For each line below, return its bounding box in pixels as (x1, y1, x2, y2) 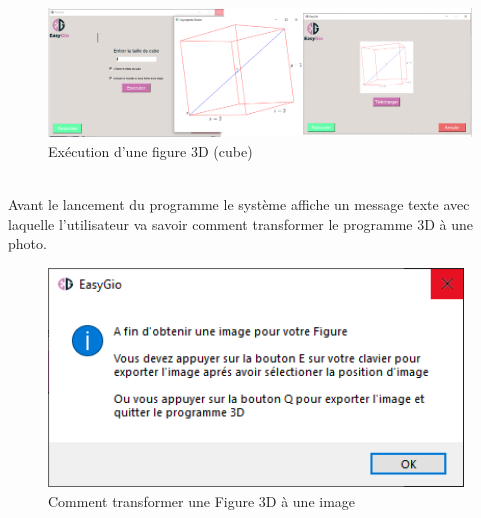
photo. (8, 233, 47, 254)
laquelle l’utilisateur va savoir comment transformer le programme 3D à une (8, 213, 474, 234)
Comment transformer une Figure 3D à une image (48, 490, 356, 511)
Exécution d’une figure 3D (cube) (48, 140, 253, 161)
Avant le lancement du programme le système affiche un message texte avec (8, 194, 470, 215)
